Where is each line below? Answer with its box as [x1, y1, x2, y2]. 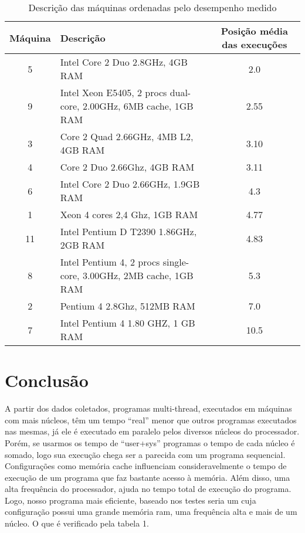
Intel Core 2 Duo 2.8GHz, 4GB [60, 55, 188, 69]
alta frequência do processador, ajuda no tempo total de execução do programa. [5, 483, 292, 495]
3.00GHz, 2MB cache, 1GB [82, 269, 194, 282]
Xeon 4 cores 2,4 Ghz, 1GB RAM [60, 208, 198, 221]
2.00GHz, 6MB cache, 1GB [82, 99, 194, 113]
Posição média [221, 24, 288, 38]
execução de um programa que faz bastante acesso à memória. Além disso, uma [5, 471, 290, 483]
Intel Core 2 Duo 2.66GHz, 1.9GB [60, 177, 200, 191]
